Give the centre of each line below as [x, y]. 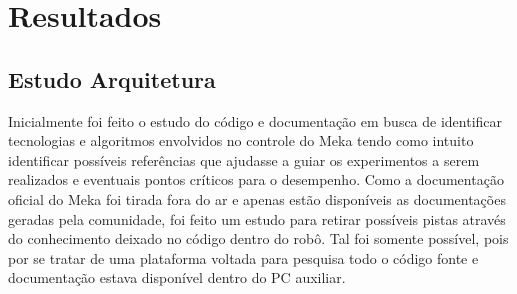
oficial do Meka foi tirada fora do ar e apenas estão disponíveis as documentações [257, 198]
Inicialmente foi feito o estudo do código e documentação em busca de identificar [255, 120]
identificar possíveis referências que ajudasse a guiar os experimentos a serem [244, 159]
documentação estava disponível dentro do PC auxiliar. [177, 277]
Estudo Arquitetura [112, 78]
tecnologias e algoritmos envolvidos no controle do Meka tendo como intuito [241, 140]
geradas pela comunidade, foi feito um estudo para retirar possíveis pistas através [257, 218]
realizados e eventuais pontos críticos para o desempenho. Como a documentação [256, 179]
